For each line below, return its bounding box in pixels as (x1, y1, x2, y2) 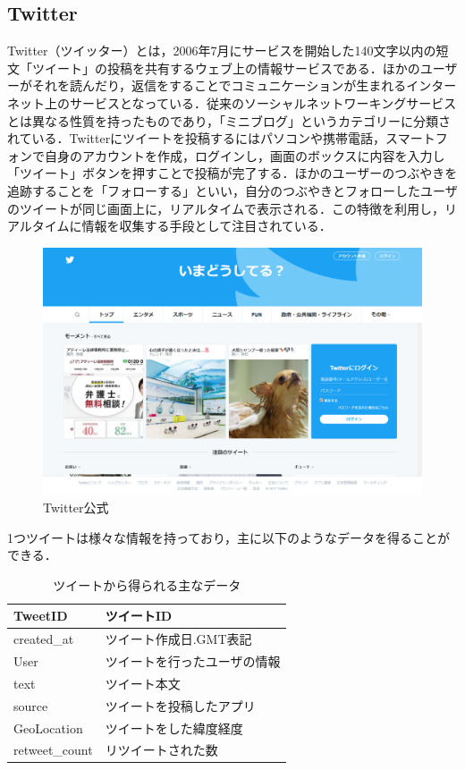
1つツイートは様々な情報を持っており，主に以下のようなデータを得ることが (7, 528, 450, 546)
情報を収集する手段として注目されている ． (81, 216, 332, 235)
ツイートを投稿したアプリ (105, 696, 256, 715)
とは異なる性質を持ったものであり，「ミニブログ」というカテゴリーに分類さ (7, 111, 451, 130)
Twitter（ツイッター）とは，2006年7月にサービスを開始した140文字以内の (7, 41, 436, 60)
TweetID (13, 606, 68, 625)
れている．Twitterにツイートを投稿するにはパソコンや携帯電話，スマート (7, 129, 435, 148)
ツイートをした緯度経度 (105, 718, 243, 737)
